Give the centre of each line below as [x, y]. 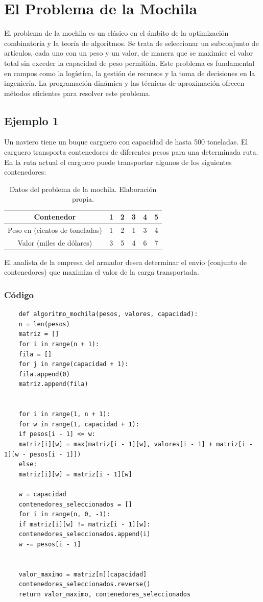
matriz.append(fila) [53, 384]
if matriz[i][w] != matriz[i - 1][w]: [85, 524]
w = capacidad [42, 494]
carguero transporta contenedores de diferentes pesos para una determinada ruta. [131, 152]
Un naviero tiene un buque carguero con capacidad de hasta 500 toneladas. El [126, 142]
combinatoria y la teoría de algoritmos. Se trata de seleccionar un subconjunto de [131, 43]
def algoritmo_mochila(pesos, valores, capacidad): [108, 314]
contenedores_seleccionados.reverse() [85, 584]
